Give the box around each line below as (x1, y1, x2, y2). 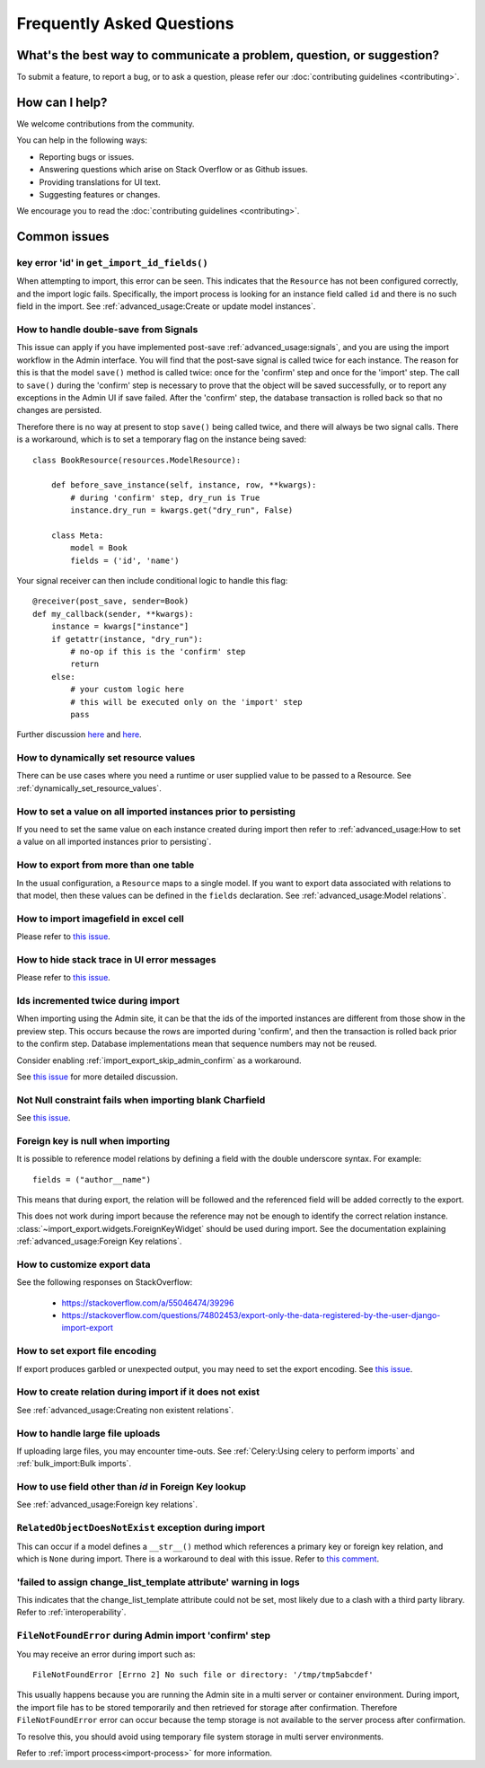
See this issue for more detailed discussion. (16, 1071, 179, 1082)
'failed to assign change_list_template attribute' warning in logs (16, 1576, 300, 1588)
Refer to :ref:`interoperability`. (16, 1607, 127, 1618)
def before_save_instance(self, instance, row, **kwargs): (50, 480, 317, 490)
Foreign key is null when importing (16, 1134, 171, 1147)
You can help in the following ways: (16, 135, 148, 145)
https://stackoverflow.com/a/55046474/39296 (61, 1297, 234, 1308)
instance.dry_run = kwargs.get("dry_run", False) (70, 506, 294, 515)
